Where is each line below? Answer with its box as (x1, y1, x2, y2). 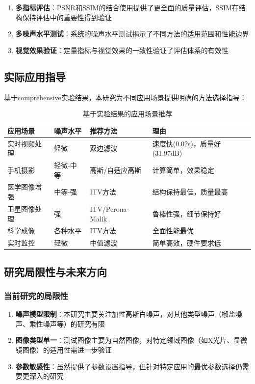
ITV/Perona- (90, 203, 129, 214)
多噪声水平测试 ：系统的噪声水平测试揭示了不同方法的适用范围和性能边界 (15, 28, 249, 39)
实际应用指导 (4, 69, 66, 84)
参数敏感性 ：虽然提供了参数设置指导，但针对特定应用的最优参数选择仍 (15, 361, 242, 371)
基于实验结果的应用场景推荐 (83, 109, 172, 119)
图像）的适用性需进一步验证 (22, 345, 112, 355)
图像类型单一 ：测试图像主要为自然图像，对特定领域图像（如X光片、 (15, 335, 234, 345)
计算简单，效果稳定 (152, 165, 214, 175)
